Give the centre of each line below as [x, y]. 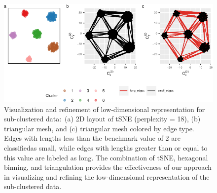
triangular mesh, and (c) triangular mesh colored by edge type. [99, 128]
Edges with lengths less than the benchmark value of [84, 138]
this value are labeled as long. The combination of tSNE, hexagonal [106, 157]
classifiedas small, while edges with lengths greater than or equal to [106, 148]
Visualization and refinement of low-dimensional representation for [105, 109]
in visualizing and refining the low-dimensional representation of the [107, 176]
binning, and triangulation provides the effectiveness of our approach [108, 167]
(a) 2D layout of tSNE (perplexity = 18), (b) [133, 119]
